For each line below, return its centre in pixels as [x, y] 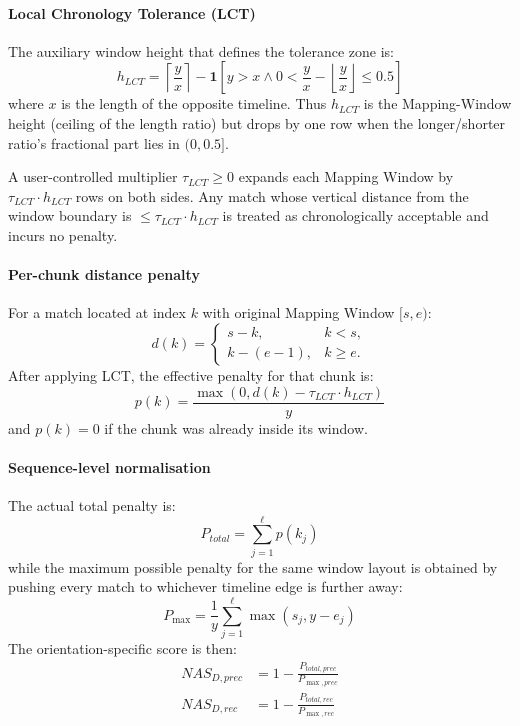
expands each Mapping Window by [346, 176]
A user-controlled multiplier [93, 176]
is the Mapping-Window [437, 103]
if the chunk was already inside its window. [236, 427]
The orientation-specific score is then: [122, 648]
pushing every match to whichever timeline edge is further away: [205, 586]
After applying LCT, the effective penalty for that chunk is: [191, 374]
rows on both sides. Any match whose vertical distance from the [272, 195]
